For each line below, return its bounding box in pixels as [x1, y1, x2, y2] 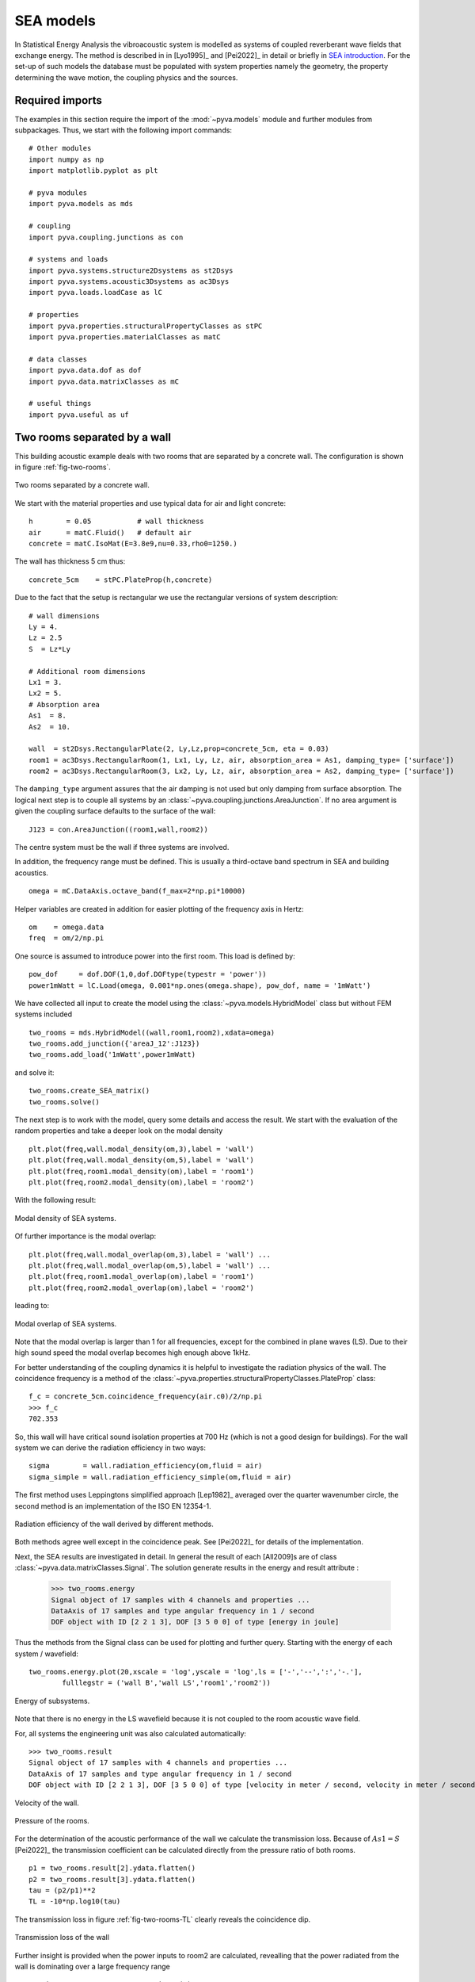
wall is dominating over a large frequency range [14, 1961, 170, 1971]
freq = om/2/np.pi [28, 934, 104, 943]
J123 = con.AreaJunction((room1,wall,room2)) [28, 825, 209, 834]
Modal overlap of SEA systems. [14, 1318, 117, 1328]
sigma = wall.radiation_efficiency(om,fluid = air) [28, 1461, 263, 1471]
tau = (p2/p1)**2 [28, 1885, 96, 1895]
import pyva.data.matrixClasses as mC [28, 377, 180, 386]
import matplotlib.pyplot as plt [28, 166, 158, 175]
